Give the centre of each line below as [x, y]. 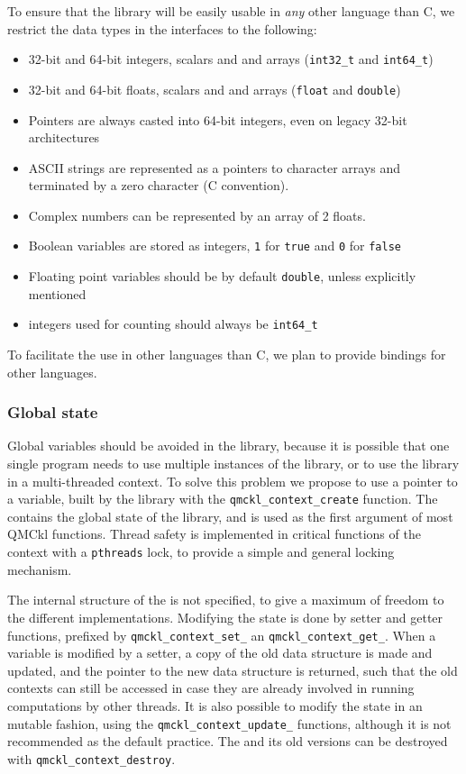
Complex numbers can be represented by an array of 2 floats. [197, 215]
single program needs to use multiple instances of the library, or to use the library [233, 464]
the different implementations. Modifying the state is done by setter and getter [225, 617]
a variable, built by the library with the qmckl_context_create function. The [223, 499]
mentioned [57, 293]
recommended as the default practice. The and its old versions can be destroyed [228, 741]
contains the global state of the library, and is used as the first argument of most [230, 516]
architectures [64, 137]
